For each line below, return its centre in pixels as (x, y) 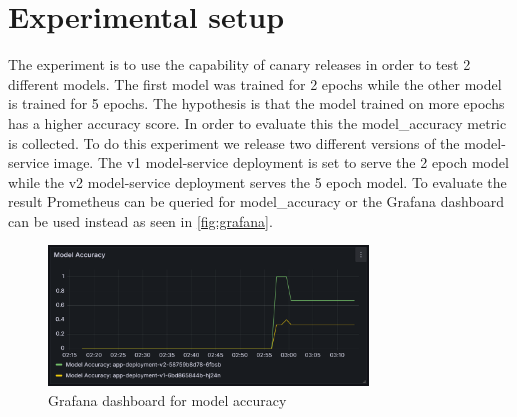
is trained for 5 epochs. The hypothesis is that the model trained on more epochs (256, 103)
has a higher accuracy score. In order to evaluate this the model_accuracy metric (257, 122)
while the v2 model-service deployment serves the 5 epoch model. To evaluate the (257, 181)
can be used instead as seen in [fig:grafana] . (140, 220)
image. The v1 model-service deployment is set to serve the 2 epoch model (281, 162)
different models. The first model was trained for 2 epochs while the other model (255, 83)
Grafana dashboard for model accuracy (167, 399)
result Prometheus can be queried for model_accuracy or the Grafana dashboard (256, 201)
